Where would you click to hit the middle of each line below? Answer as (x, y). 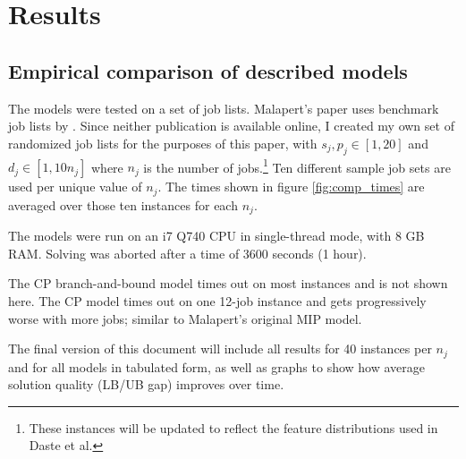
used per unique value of (75, 187)
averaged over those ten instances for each (123, 204)
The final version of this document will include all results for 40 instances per (220, 348)
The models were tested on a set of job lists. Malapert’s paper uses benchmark (224, 108)
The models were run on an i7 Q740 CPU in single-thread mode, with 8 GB (216, 236)
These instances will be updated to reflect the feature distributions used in (233, 427)
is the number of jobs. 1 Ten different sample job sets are (297, 166)
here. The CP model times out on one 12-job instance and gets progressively (217, 300)
